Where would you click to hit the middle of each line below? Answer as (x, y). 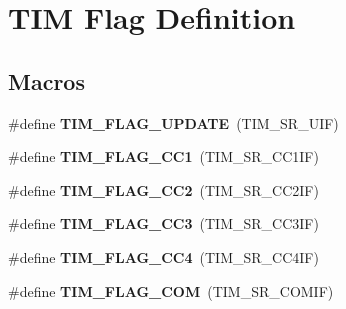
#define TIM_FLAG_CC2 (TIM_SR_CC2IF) (163, 189)
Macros (46, 80)
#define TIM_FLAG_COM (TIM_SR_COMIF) (171, 290)
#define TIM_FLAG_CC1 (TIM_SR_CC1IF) (163, 156)
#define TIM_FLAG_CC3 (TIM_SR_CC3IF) (163, 223)
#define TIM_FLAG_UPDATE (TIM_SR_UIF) (173, 122)
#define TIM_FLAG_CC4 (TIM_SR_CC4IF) (163, 256)
